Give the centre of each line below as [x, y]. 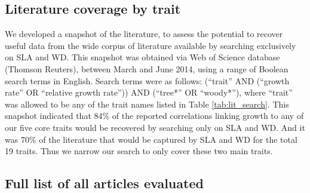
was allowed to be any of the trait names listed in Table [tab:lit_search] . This [147, 104]
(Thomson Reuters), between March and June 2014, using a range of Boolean [147, 68]
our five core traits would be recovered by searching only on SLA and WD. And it [155, 127]
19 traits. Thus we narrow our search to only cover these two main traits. [139, 151]
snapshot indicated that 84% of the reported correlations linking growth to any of [154, 116]
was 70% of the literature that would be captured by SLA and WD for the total [151, 139]
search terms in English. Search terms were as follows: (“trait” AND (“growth [147, 80]
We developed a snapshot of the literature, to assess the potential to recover [144, 34]
